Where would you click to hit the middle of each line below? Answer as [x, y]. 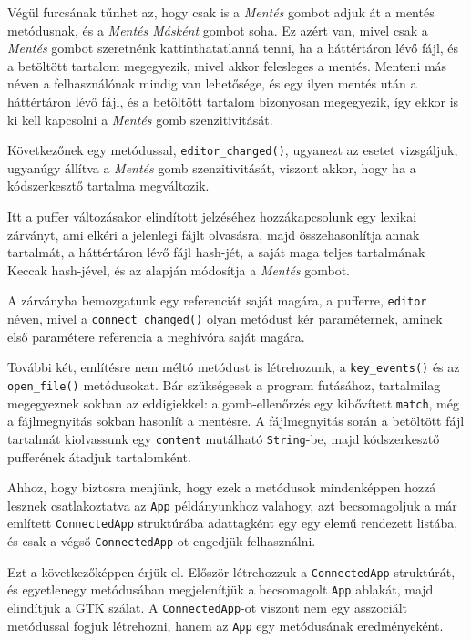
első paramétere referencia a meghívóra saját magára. [156, 336]
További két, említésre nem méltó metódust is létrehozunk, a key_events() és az [234, 367]
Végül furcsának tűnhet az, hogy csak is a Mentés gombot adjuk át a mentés [221, 12]
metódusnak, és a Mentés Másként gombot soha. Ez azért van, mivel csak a [218, 30]
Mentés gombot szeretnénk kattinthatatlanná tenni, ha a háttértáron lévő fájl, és [233, 48]
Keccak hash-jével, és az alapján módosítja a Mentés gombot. [179, 269]
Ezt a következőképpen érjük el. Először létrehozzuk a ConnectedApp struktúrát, [231, 571]
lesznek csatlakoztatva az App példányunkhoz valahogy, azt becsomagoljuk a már [232, 505]
